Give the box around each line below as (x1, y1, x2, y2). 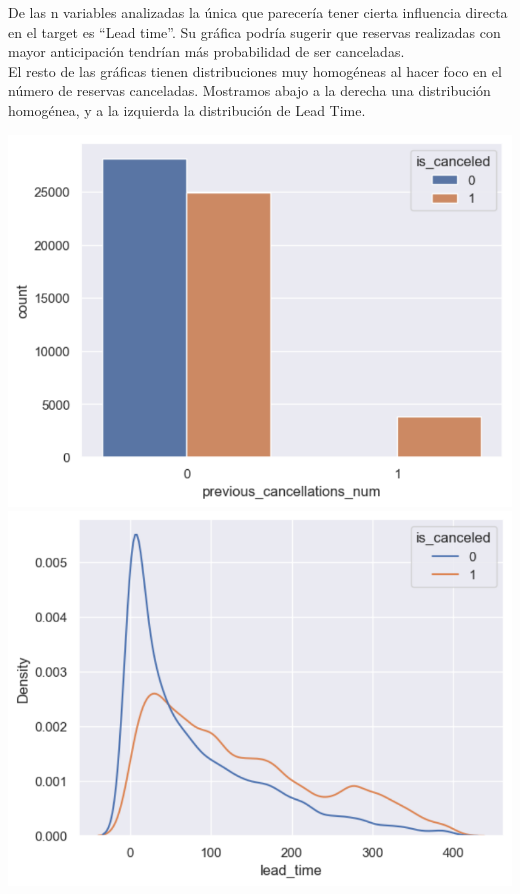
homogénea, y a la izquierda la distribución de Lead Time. (8, 99, 366, 120)
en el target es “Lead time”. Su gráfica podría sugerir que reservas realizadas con (8, 21, 501, 42)
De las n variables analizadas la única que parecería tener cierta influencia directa (8, 2, 508, 22)
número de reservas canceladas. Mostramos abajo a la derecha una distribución (8, 80, 491, 101)
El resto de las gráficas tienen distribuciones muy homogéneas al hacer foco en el (8, 60, 502, 81)
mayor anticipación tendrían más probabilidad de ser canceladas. (8, 41, 405, 62)
